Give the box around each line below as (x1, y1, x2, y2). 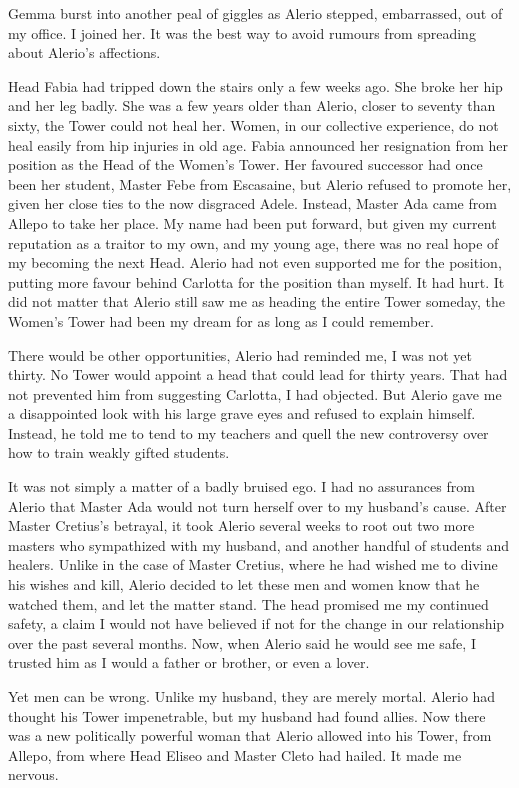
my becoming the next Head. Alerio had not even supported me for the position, (8, 252, 502, 273)
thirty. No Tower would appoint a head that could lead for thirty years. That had (8, 364, 508, 385)
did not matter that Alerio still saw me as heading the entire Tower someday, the (8, 291, 506, 312)
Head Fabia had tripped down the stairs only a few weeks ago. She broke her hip (8, 75, 503, 96)
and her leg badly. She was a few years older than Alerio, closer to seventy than (8, 95, 496, 116)
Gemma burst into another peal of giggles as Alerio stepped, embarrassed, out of (8, 3, 503, 23)
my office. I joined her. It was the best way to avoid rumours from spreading (8, 22, 476, 43)
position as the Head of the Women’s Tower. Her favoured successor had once (8, 154, 483, 175)
